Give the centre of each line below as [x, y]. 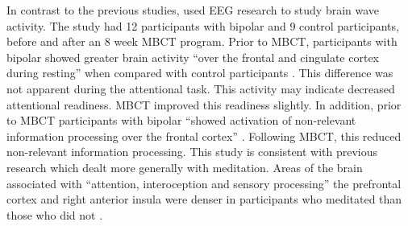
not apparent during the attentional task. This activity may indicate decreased [201, 88]
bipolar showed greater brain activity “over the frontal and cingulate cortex [193, 57]
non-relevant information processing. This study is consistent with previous [192, 152]
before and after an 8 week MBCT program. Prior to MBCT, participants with [202, 41]
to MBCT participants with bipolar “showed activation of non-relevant [181, 120]
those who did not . [55, 214]
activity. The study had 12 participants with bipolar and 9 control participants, [203, 25]
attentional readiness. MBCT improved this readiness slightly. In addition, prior [204, 104]
